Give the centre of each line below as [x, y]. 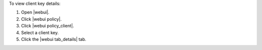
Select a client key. [40, 32]
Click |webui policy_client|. [48, 26]
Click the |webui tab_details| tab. [54, 39]
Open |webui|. [35, 12]
